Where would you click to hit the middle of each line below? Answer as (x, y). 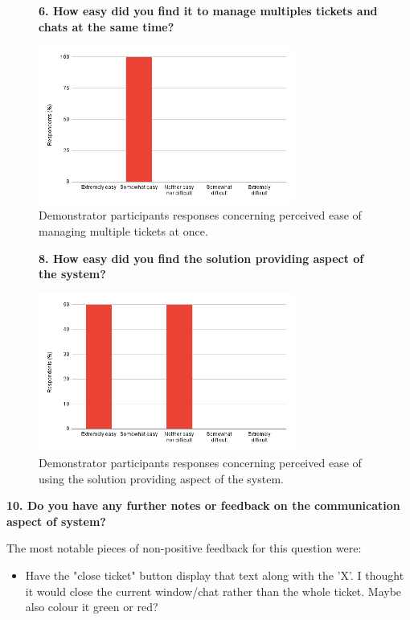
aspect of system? (56, 521)
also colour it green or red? (92, 607)
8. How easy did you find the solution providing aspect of (201, 258)
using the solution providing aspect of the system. (161, 478)
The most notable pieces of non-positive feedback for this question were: (184, 548)
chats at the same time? (107, 26)
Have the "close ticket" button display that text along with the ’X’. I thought (215, 575)
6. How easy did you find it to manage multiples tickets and (208, 10)
